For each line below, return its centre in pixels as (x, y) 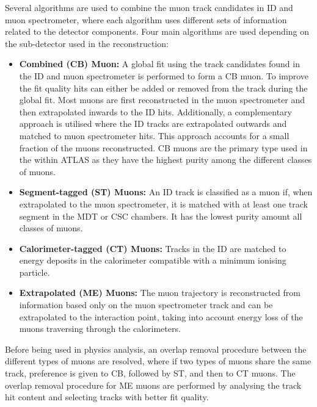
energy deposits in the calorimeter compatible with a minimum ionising (153, 260)
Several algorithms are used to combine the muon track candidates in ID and (149, 7)
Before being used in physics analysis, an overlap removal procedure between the (156, 349)
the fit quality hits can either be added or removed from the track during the (163, 88)
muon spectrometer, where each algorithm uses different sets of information (146, 19)
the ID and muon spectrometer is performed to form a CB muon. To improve (164, 75)
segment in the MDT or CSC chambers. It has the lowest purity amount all (161, 216)
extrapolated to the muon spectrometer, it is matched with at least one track (163, 203)
